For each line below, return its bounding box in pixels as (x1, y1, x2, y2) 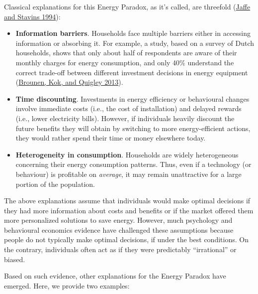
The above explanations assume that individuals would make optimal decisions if (4, 195, 251, 206)
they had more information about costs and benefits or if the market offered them (4, 205, 254, 215)
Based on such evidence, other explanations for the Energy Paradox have (4, 271, 226, 281)
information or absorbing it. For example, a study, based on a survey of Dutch (15, 37, 255, 48)
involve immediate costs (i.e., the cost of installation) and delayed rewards (15, 103, 242, 114)
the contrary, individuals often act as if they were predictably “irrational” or (4, 244, 237, 255)
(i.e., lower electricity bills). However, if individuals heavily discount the (15, 113, 235, 123)
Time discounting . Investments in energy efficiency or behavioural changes (15, 93, 250, 104)
